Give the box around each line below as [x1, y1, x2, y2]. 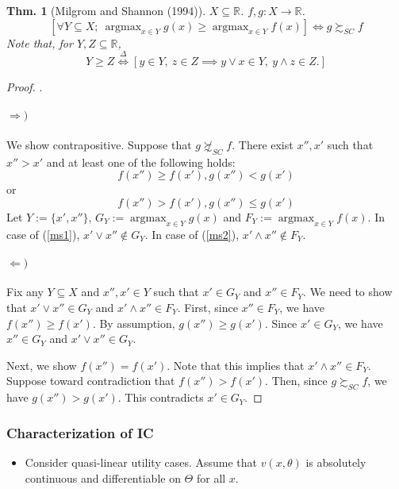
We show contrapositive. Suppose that [6, 136, 192, 152]
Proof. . [6, 78, 43, 94]
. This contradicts [117, 389, 204, 406]
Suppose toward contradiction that [6, 372, 175, 389]
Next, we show [6, 356, 77, 373]
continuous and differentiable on [25, 469, 181, 486]
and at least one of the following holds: [46, 153, 236, 170]
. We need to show [303, 283, 393, 300]
